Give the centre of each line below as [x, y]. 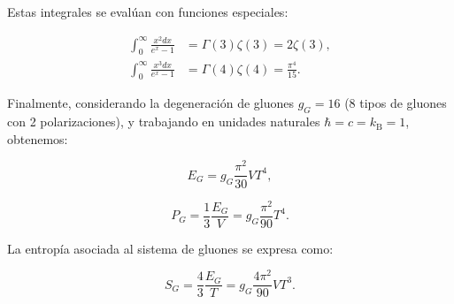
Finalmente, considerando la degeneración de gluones [150, 103]
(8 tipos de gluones [396, 103]
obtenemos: [38, 138]
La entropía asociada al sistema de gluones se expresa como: [170, 248]
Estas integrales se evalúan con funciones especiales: [148, 11]
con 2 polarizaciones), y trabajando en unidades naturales [164, 122]
